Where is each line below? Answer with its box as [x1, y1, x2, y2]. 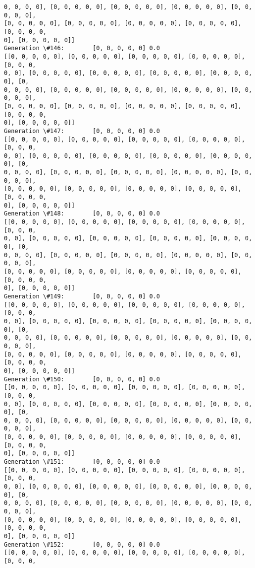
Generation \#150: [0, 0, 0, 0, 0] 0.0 [4, 375, 160, 383]
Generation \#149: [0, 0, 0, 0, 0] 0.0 [4, 292, 160, 300]
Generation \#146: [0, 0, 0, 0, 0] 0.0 [4, 45, 160, 52]
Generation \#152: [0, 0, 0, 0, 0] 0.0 [4, 541, 160, 548]
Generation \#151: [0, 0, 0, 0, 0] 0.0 [4, 458, 160, 466]
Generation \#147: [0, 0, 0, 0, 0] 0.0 [4, 127, 160, 135]
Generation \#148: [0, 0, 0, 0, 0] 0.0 [4, 210, 160, 217]
